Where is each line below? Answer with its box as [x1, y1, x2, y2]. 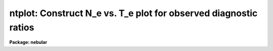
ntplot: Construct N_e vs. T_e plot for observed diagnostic [9, 8, 258, 19]
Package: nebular [9, 39, 48, 45]
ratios [9, 22, 34, 33]
